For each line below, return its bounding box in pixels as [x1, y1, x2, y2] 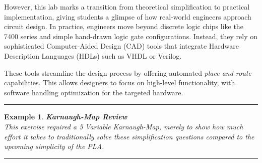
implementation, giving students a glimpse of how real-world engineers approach [4, 11, 251, 22]
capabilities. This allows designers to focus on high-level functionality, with [4, 77, 235, 88]
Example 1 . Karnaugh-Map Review [4, 111, 127, 122]
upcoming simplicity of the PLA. [4, 141, 104, 151]
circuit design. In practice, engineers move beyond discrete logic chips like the [4, 21, 243, 32]
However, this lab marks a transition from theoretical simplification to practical [4, 2, 250, 12]
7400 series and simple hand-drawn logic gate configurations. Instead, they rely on [4, 31, 257, 41]
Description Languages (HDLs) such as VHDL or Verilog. [4, 50, 182, 61]
